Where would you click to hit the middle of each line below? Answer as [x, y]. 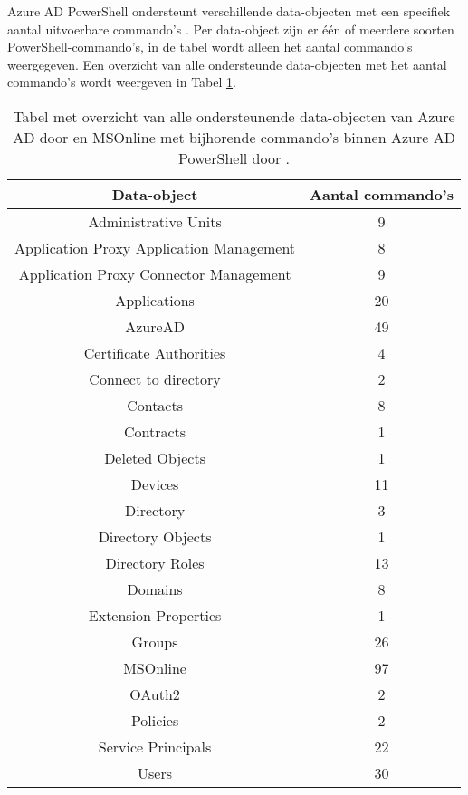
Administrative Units [155, 221]
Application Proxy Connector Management [155, 273]
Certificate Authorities [155, 352]
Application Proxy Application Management [155, 247]
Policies [155, 720]
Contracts [155, 431]
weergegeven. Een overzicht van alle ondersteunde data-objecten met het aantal [227, 64]
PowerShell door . [234, 158]
